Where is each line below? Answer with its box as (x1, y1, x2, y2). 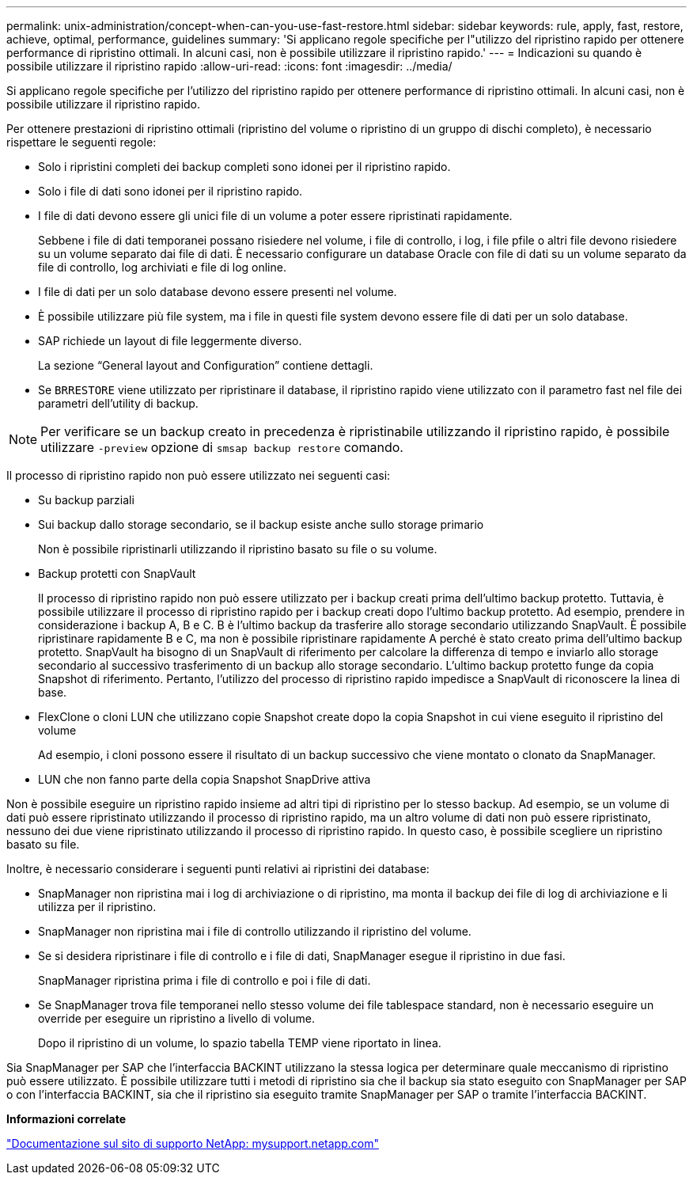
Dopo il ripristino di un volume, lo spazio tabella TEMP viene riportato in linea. (38, 1036, 441, 1050)
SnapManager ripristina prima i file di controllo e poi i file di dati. (38, 974, 371, 987)
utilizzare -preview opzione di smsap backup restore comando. (40, 439, 403, 455)
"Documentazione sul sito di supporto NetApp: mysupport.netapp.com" (6, 1137, 379, 1150)
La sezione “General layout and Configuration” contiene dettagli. (38, 359, 373, 372)
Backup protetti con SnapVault (38, 567, 196, 580)
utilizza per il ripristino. (38, 900, 157, 913)
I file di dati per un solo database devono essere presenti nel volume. (38, 285, 397, 298)
